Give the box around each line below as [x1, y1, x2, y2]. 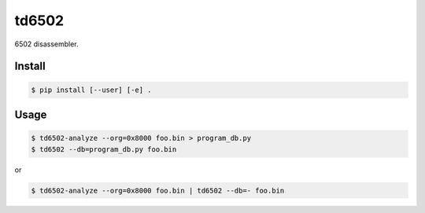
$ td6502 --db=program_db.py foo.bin [31, 145, 177, 153]
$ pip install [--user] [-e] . [31, 85, 153, 94]
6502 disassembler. [14, 39, 79, 49]
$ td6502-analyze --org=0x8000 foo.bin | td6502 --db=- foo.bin [31, 185, 285, 195]
